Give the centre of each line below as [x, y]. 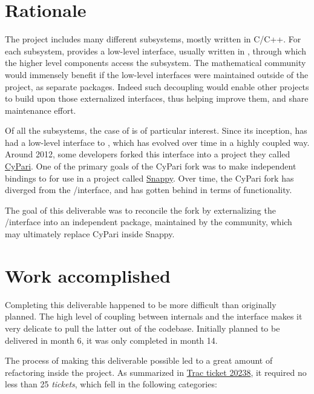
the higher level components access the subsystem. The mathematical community [155, 63]
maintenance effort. [41, 110]
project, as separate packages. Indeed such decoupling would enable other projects [157, 86]
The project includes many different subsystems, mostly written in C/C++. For [153, 39]
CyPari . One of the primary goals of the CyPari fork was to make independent [151, 166]
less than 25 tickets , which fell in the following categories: [111, 384]
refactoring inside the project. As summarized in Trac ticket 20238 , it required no [156, 372]
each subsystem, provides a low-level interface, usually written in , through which [155, 51]
